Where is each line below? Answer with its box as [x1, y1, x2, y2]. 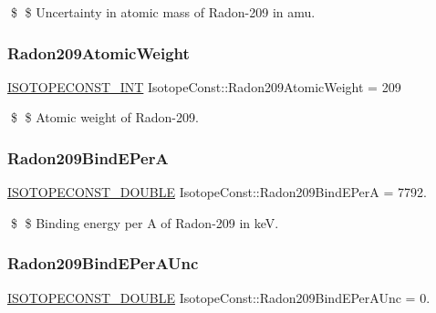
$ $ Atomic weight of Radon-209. [10, 108, 199, 127]
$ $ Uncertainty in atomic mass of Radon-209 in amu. [10, 3, 316, 21]
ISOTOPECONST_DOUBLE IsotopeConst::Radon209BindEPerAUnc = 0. [7, 287, 431, 307]
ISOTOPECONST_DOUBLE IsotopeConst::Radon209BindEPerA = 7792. [7, 183, 427, 202]
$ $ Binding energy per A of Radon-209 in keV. [10, 213, 279, 232]
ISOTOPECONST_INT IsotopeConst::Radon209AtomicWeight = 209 [7, 77, 401, 96]
